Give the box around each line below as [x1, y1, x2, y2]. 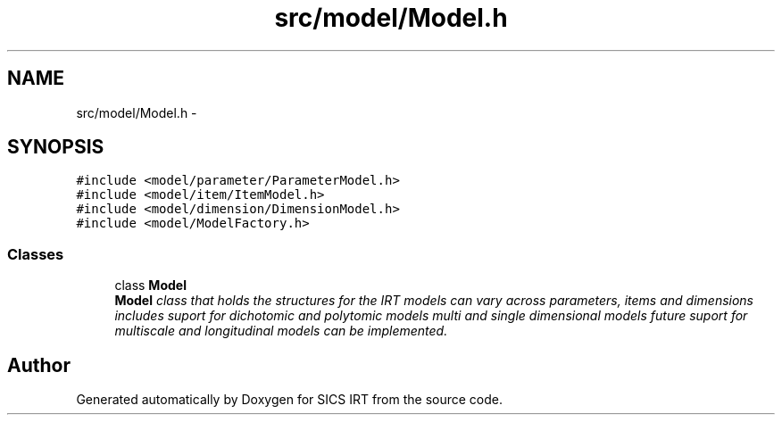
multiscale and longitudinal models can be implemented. [114, 323, 448, 339]
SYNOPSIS [7, 136, 104, 159]
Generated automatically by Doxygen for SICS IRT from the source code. [76, 392, 503, 408]
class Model [114, 277, 187, 294]
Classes [7, 244, 64, 263]
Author [7, 353, 71, 376]
